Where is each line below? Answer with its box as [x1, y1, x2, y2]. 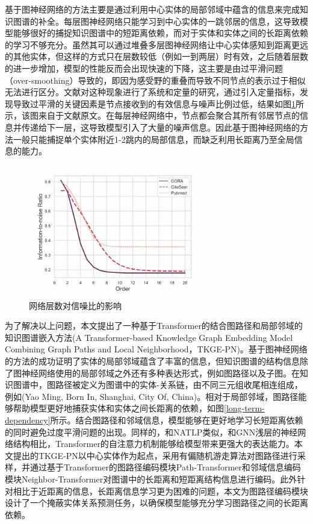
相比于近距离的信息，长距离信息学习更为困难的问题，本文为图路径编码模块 [13, 484, 308, 497]
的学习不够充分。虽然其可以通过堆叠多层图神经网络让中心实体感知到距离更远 [5, 38, 308, 51]
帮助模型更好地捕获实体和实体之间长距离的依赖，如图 [13, 402, 224, 414]
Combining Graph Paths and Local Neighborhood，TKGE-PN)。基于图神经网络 [5, 343, 308, 355]
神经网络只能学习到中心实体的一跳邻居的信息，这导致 [88, 14, 300, 27]
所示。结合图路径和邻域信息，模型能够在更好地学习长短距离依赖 [50, 414, 303, 426]
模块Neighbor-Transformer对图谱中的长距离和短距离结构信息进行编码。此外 [5, 472, 297, 485]
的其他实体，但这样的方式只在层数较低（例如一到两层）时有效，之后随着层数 [5, 50, 308, 63]
